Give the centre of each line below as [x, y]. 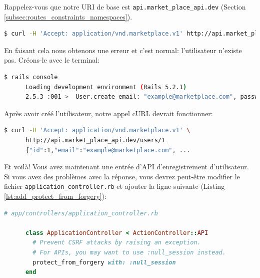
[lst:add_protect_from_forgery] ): [55, 196]
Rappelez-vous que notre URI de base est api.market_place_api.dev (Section [125, 7]
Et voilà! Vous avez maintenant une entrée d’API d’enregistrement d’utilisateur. [126, 167]
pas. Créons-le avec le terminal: [52, 60]
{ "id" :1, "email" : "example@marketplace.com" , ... [108, 150]
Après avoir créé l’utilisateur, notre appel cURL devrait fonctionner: [108, 113]
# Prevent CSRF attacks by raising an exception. [117, 243]
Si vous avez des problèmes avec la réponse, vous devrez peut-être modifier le [122, 176]
